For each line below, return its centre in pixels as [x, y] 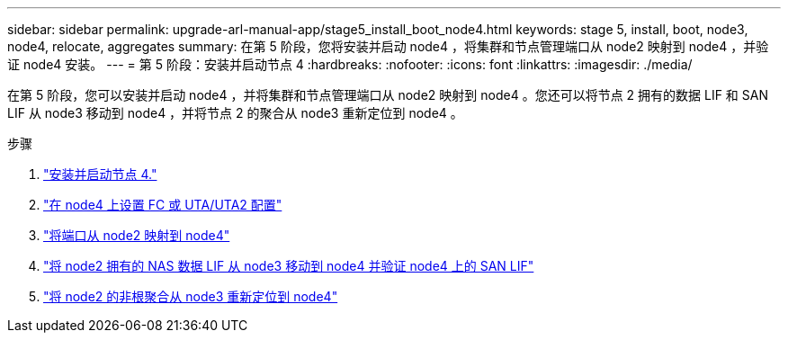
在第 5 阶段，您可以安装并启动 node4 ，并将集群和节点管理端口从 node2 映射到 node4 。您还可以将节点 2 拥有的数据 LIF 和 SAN [388, 95]
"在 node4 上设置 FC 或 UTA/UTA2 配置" [163, 205]
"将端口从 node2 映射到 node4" [137, 235]
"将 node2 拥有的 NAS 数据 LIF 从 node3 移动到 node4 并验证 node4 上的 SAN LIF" [289, 266]
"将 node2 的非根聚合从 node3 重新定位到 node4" [191, 296]
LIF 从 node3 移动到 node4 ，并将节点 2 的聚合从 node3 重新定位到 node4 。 [235, 113]
